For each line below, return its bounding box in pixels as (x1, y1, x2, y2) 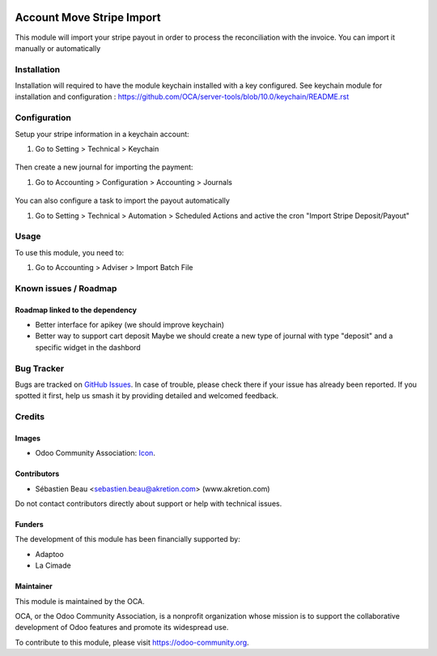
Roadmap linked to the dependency (15, 305, 138, 315)
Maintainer (15, 581, 53, 591)
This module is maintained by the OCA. (15, 596, 145, 606)
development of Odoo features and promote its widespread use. (15, 623, 229, 632)
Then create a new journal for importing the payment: (15, 162, 193, 172)
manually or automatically (15, 43, 101, 53)
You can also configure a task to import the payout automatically (15, 195, 231, 206)
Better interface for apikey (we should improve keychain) (35, 320, 225, 330)
